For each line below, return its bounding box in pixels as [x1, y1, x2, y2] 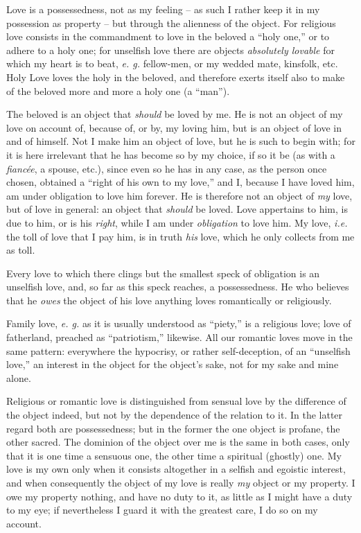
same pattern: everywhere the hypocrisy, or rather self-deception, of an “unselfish [6, 343, 351, 358]
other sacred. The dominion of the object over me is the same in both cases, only [6, 435, 350, 449]
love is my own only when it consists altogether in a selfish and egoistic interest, [6, 462, 346, 476]
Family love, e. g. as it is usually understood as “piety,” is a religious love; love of [6, 316, 351, 331]
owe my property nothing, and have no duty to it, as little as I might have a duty [6, 489, 353, 503]
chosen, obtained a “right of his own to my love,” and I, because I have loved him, [6, 175, 355, 189]
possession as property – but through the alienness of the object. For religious [6, 15, 336, 30]
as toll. [6, 243, 35, 257]
